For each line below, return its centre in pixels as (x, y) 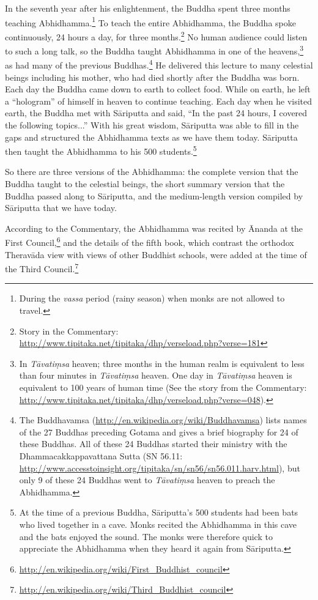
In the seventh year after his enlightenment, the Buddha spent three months (148, 8)
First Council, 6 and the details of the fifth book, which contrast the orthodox (150, 242)
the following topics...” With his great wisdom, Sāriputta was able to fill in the (152, 124)
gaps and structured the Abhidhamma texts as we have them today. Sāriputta (151, 137)
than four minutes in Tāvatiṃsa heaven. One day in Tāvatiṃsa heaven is (156, 375)
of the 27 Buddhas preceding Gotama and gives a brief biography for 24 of (159, 431)
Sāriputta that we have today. (61, 208)
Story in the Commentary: (69, 331)
